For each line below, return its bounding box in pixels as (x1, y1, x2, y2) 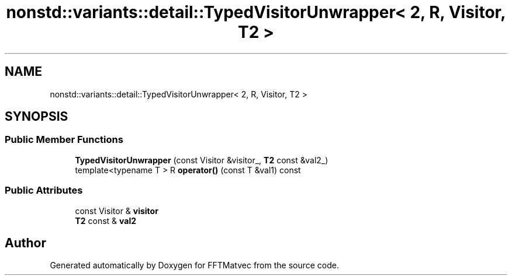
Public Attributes (5, 184, 83, 197)
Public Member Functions (5, 134, 123, 146)
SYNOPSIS (5, 109, 68, 124)
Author (5, 235, 46, 250)
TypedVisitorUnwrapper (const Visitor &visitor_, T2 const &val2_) (75, 155, 328, 165)
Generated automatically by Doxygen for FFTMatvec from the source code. (50, 260, 340, 271)
